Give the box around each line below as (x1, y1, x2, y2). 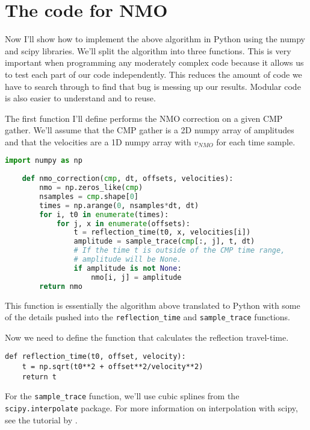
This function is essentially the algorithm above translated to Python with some (5, 299, 300, 311)
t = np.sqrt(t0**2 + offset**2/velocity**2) (22, 362, 203, 372)
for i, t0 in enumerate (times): (39, 210, 169, 219)
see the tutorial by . (5, 413, 78, 426)
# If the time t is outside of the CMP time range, (73, 246, 285, 255)
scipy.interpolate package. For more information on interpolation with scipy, (5, 402, 298, 414)
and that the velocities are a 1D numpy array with (5, 135, 191, 148)
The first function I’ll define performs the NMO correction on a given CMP (5, 112, 283, 124)
